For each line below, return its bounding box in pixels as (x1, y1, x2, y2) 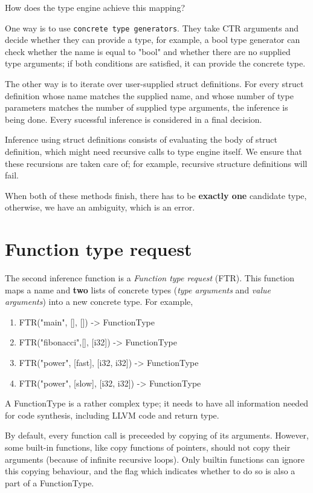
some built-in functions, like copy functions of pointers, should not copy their (5, 441, 291, 454)
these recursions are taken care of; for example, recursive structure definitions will (5, 157, 308, 169)
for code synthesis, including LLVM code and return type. (5, 408, 219, 421)
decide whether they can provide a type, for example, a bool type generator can (5, 33, 300, 46)
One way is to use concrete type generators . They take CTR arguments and (5, 21, 299, 34)
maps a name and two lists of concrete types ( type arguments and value (5, 283, 271, 296)
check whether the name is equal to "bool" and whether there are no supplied (5, 45, 291, 57)
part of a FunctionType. (5, 476, 94, 489)
